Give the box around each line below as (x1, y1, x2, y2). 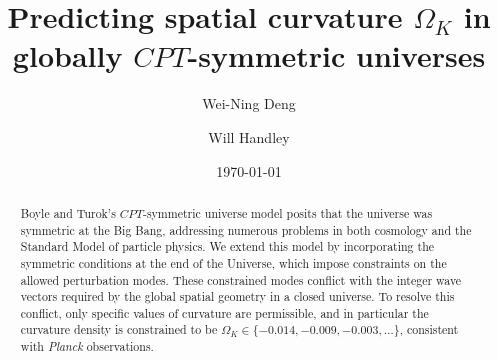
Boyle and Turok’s (20, 204, 116, 221)
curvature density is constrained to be (20, 321, 218, 338)
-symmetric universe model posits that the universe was (142, 204, 433, 221)
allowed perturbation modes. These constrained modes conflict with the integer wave (20, 271, 462, 288)
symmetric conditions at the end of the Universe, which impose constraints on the (20, 254, 447, 271)
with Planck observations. (20, 338, 154, 355)
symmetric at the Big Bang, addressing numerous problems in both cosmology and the (20, 221, 472, 238)
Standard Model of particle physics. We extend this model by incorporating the (20, 238, 435, 255)
